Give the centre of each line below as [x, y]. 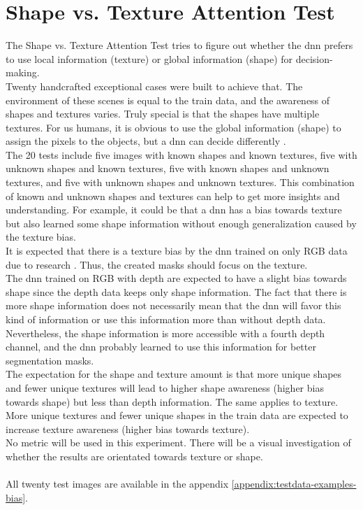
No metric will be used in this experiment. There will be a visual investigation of [178, 442]
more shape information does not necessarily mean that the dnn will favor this [173, 305]
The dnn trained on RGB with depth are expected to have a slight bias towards [176, 278]
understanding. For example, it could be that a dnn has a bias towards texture [174, 210]
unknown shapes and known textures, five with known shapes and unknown [168, 168]
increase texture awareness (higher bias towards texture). [128, 428]
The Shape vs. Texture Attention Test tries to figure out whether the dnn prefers [179, 45]
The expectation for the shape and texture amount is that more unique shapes [174, 374]
